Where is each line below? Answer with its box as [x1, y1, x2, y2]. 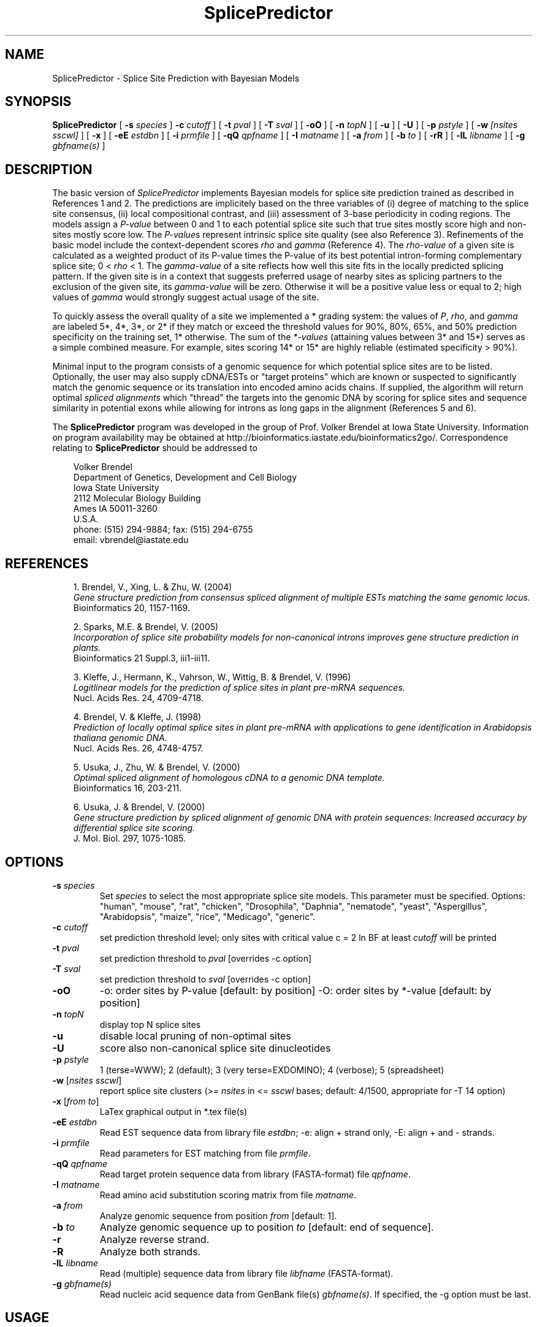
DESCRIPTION [5, 161, 93, 177]
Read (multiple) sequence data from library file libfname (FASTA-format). [99, 1268, 394, 1279]
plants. [73, 642, 101, 653]
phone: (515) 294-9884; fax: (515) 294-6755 [73, 524, 253, 535]
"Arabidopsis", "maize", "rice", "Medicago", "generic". [99, 911, 316, 922]
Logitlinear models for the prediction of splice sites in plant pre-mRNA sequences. [73, 682, 405, 693]
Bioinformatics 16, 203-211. [73, 783, 182, 794]
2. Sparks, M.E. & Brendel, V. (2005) [73, 622, 219, 633]
